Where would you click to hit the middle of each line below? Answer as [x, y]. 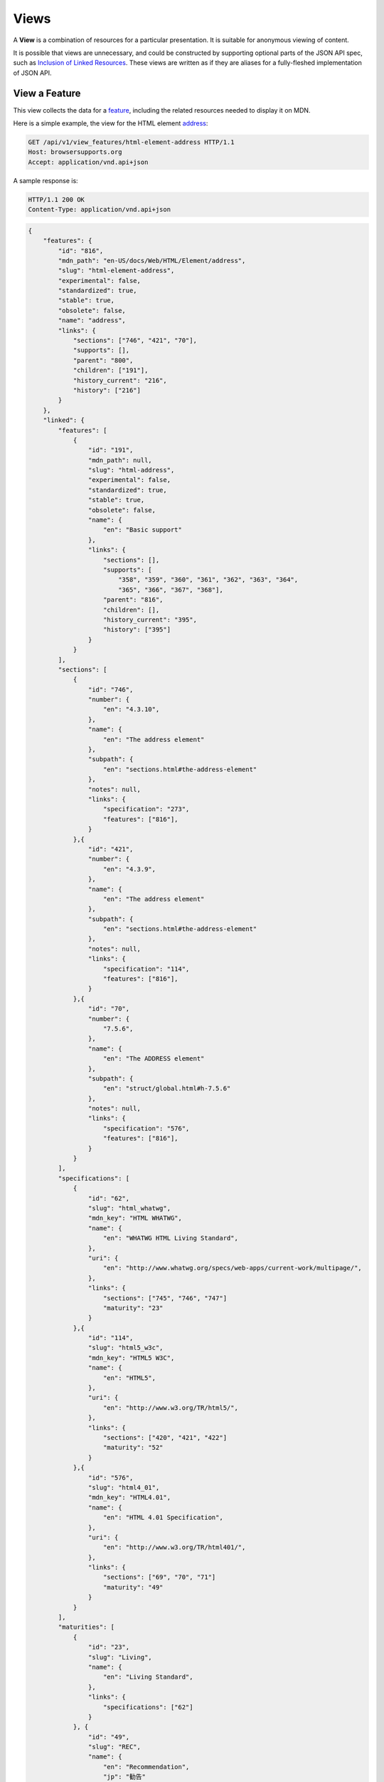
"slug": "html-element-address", [116, 271]
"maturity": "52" [133, 1448]
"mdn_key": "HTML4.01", [129, 1498]
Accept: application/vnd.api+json [88, 162]
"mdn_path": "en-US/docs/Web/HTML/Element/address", [152, 261]
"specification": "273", [146, 809]
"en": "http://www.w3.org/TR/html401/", [175, 1547]
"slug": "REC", [114, 1747]
